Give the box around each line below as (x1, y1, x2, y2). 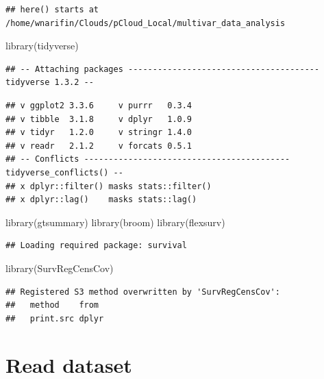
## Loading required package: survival (5, 241, 187, 251)
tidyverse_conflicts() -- (5, 167, 123, 178)
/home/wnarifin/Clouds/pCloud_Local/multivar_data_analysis (5, 18, 286, 28)
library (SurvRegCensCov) (5, 260, 114, 275)
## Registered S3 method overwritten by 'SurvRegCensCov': (5, 286, 280, 297)
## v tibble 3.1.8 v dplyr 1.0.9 (5, 114, 192, 124)
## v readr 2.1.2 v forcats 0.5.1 (5, 140, 192, 151)
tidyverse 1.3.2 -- (5, 77, 94, 88)
